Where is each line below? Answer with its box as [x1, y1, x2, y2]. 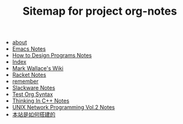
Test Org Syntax [12, 90, 53, 98]
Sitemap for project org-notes [22, 4, 177, 18]
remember [12, 78, 39, 85]
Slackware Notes [12, 84, 56, 92]
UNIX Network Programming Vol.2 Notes [12, 104, 115, 111]
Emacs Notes [12, 45, 46, 53]
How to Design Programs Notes [12, 52, 92, 59]
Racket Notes [12, 71, 47, 79]
